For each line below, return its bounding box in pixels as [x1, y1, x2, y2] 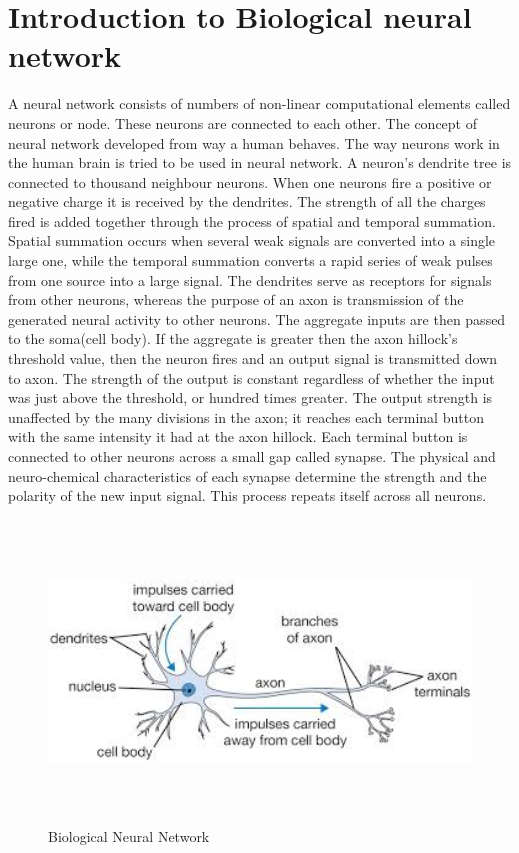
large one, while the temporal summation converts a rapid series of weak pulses [8, 250, 493, 271]
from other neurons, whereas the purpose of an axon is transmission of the [8, 289, 464, 310]
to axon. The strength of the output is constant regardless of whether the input [8, 367, 495, 388]
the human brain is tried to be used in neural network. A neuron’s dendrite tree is [8, 152, 512, 173]
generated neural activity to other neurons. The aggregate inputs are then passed [8, 308, 506, 329]
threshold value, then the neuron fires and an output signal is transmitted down [8, 348, 498, 369]
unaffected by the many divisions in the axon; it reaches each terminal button [8, 406, 484, 427]
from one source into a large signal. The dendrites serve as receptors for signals [8, 269, 492, 290]
